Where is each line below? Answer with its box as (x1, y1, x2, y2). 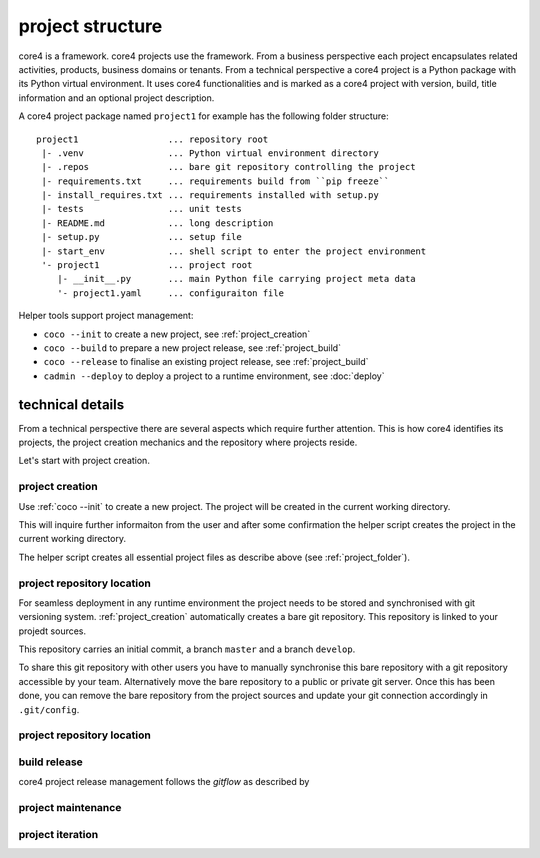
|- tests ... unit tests (41, 203, 242, 215)
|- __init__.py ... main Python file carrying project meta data (56, 273, 416, 285)
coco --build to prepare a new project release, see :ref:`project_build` (43, 341, 342, 354)
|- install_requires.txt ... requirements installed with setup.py (41, 190, 379, 201)
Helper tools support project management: (18, 310, 194, 322)
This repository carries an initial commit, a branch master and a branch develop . (18, 643, 356, 655)
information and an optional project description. (18, 91, 215, 104)
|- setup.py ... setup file (41, 231, 242, 243)
